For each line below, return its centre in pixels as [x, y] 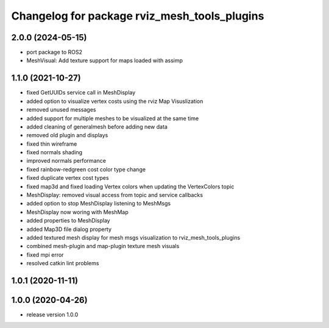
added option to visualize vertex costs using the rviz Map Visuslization [115, 101]
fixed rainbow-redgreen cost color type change [86, 169]
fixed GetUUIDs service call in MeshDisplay [81, 93]
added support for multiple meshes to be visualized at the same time [113, 118]
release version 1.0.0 [52, 315]
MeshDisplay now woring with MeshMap [77, 212]
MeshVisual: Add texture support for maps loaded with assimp [104, 60]
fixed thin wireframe [52, 144]
